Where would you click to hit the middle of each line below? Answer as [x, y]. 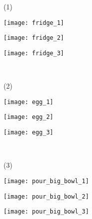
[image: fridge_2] [34, 38]
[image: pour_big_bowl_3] [46, 212]
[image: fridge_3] [34, 53]
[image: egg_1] [29, 102]
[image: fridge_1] [34, 23]
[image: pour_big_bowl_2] [46, 196]
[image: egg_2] [29, 117]
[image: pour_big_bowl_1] [46, 181]
